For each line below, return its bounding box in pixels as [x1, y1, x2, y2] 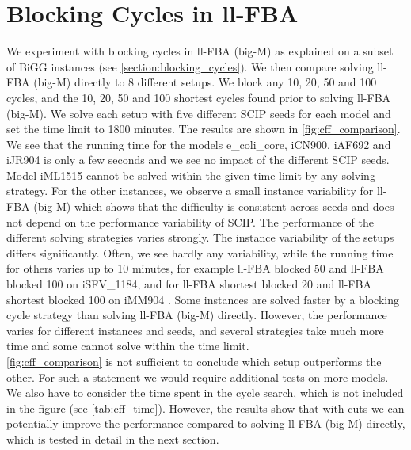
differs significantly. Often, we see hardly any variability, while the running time [6, 244, 394, 261]
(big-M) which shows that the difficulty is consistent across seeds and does [33, 198, 394, 215]
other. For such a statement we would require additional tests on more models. [6, 368, 389, 385]
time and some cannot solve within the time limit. [6, 337, 249, 354]
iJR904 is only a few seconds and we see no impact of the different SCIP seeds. [6, 151, 390, 168]
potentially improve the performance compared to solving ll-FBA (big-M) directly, [6, 415, 405, 432]
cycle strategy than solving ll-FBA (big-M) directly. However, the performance [6, 307, 387, 323]
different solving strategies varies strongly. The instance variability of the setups [6, 229, 394, 246]
